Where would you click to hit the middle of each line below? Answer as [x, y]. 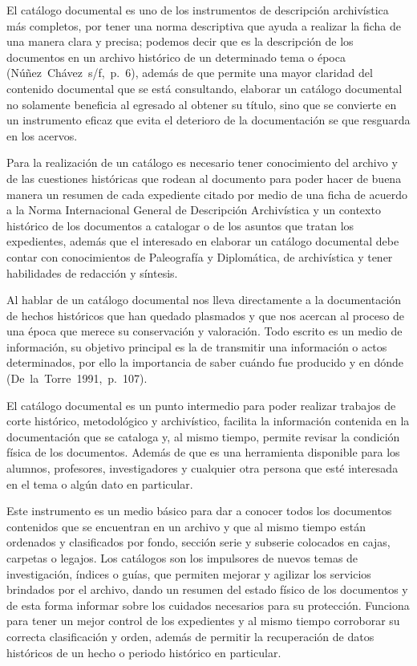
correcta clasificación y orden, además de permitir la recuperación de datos [190, 636]
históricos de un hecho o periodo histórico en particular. [144, 652]
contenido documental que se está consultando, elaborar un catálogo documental [204, 88]
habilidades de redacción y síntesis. [92, 272]
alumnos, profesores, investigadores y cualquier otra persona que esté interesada [202, 468]
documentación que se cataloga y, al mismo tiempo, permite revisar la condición [203, 436]
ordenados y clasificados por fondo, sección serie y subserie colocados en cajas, [198, 542]
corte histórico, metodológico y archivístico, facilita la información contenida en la [208, 421]
